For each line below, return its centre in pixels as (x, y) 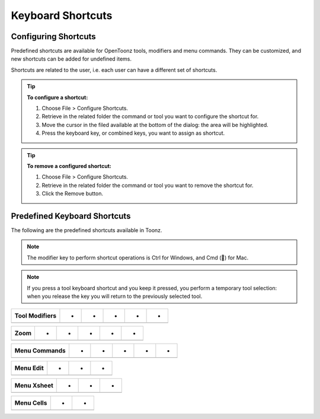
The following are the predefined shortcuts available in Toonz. (87, 230)
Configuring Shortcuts (53, 36)
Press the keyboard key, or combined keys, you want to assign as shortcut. (133, 133)
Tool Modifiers (35, 316)
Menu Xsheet (34, 386)
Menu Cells (31, 403)
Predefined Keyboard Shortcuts (71, 216)
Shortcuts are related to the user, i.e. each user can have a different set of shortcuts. (114, 70)
